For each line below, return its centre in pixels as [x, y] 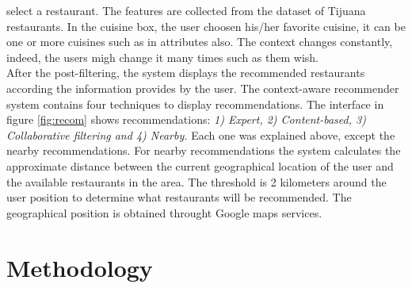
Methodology [80, 267]
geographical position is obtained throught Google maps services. [164, 212]
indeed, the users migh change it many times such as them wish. [163, 57]
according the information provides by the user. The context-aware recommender [203, 88]
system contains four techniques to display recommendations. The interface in [195, 104]
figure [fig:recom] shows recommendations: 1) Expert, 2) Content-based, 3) [186, 119]
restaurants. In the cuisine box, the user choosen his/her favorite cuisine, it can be [206, 26]
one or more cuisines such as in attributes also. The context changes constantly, [200, 42]
